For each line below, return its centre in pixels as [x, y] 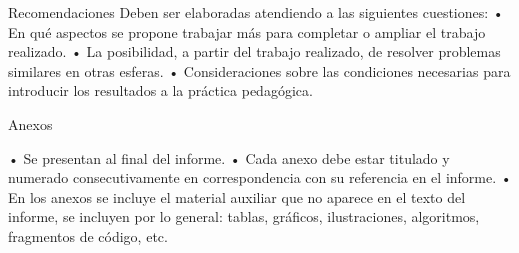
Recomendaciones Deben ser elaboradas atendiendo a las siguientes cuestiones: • [256, 12]
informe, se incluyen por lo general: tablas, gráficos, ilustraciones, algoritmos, [244, 216]
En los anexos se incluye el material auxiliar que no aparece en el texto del [237, 196]
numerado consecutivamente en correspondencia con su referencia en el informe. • [260, 177]
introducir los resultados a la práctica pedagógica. [160, 90]
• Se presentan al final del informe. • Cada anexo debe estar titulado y [229, 157]
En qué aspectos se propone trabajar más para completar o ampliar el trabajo [247, 31]
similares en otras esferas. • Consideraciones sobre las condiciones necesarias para [259, 70]
